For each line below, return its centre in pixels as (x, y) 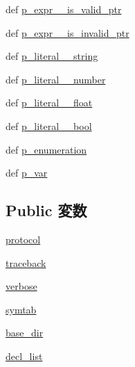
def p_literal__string (52, 56)
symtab (21, 309)
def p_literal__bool (49, 125)
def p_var (27, 173)
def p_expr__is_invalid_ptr (67, 32)
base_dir (25, 333)
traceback (26, 262)
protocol (23, 239)
